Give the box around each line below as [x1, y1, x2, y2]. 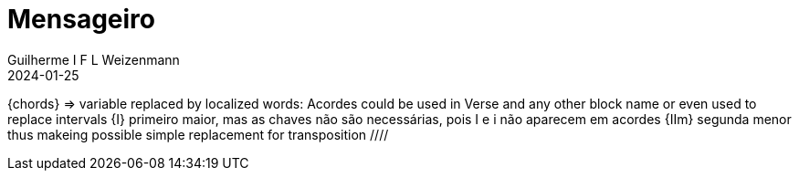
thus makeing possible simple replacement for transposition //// [7, 126, 389, 142]
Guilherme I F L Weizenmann [7, 51, 180, 68]
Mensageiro [7, 4, 155, 35]
